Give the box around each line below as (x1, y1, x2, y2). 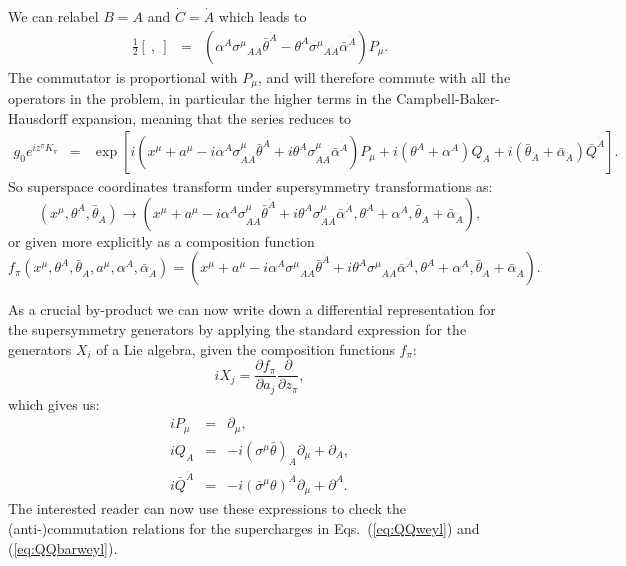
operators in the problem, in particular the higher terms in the (8, 88, 392, 109)
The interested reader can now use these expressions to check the (8, 498, 406, 519)
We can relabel (8, 6, 99, 26)
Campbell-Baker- (396, 88, 500, 109)
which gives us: (8, 393, 100, 414)
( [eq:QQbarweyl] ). (8, 537, 118, 558)
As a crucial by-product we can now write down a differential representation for (8, 299, 496, 320)
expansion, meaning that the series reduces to (71, 107, 352, 128)
